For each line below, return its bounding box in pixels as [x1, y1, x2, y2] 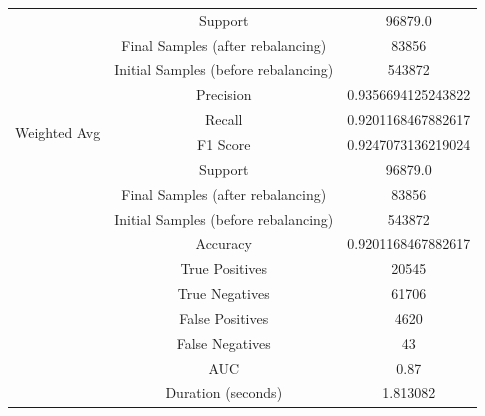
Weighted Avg [15, 121, 101, 142]
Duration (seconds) [165, 382, 283, 403]
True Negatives [177, 283, 270, 304]
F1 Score [197, 133, 251, 154]
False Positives [179, 307, 269, 328]
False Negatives [176, 332, 271, 353]
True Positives [180, 258, 268, 279]
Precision [195, 84, 252, 105]
